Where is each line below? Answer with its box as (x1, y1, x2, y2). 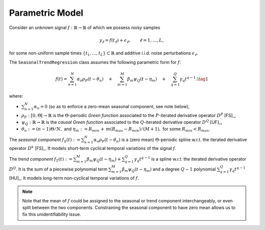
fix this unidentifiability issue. (22, 211, 81, 217)
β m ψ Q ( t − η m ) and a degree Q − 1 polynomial (122, 166, 216, 173)
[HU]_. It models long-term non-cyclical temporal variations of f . (9, 175, 139, 181)
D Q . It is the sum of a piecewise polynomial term (9, 166, 107, 172)
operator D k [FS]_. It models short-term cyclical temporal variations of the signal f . (9, 145, 177, 151)
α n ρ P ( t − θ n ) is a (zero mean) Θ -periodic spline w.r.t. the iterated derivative (93, 137, 247, 144)
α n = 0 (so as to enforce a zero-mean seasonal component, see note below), (33, 103, 190, 111)
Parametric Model (9, 7, 83, 18)
